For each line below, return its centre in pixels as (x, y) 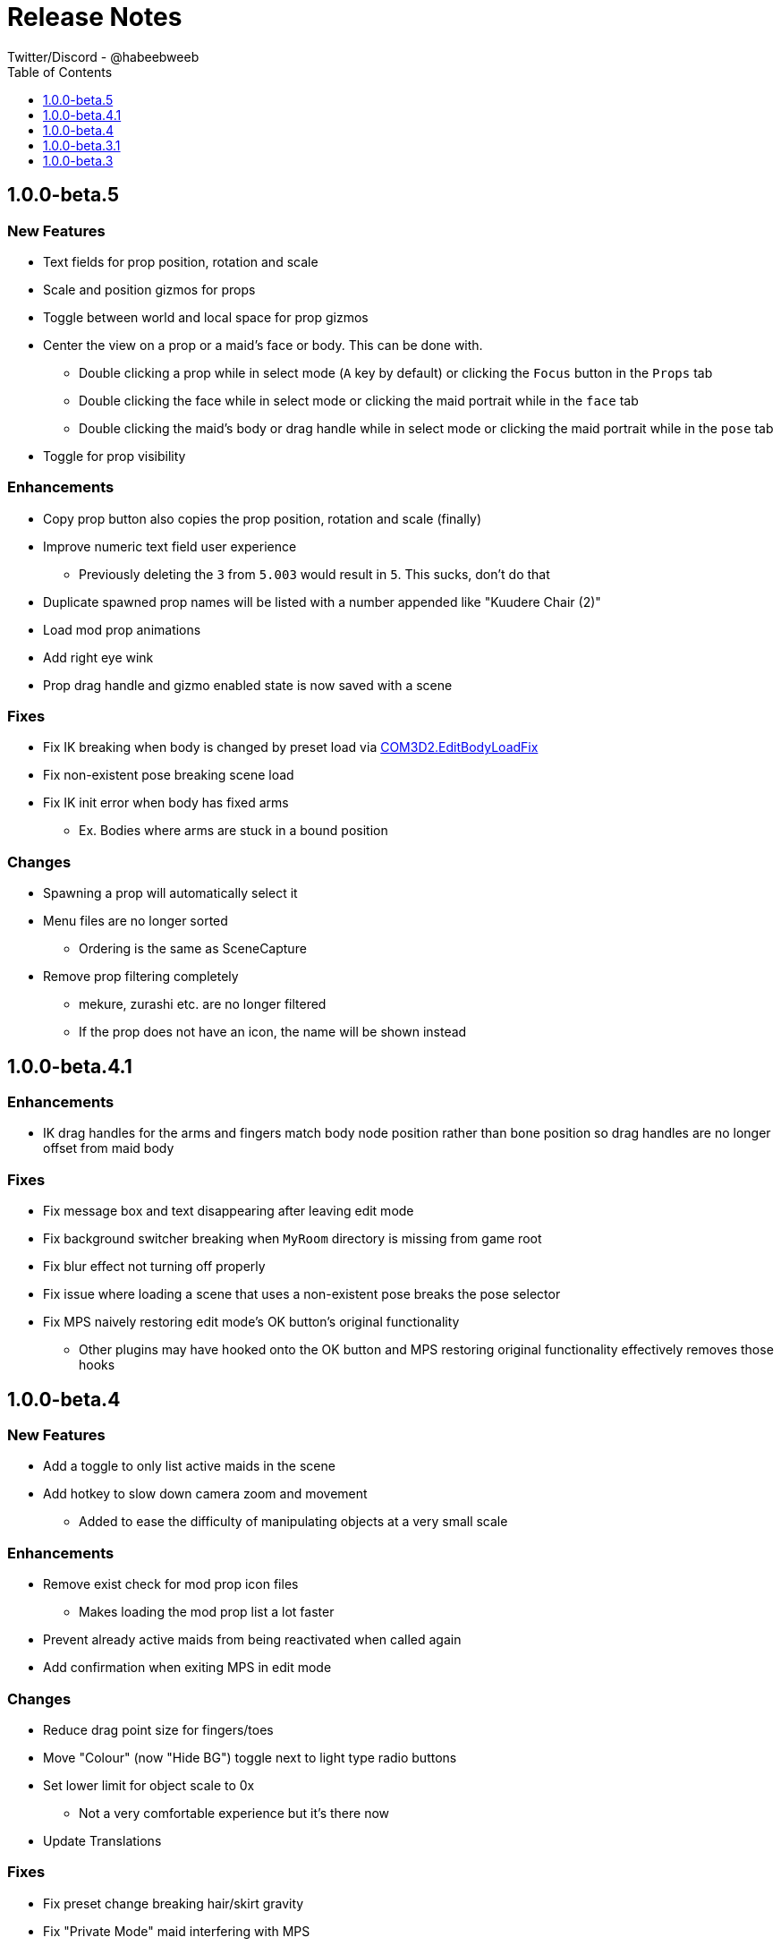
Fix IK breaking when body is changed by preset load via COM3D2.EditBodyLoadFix (291, 747)
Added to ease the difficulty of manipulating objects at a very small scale (293, 1522)
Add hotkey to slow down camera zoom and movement (205, 1494)
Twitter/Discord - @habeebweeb (103, 56)
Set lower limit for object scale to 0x (149, 1785)
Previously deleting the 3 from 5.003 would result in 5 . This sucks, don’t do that (314, 574)
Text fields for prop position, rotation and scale (181, 261)
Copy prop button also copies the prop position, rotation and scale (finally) (263, 518)
